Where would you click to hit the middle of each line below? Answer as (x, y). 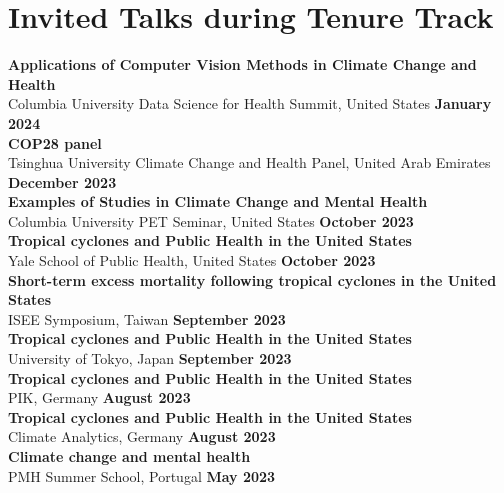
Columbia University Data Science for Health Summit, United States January (250, 103)
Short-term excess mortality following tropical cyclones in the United (252, 279)
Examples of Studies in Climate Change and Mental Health (218, 201)
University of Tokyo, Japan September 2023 (150, 358)
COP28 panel (55, 142)
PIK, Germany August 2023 (99, 397)
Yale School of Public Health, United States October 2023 (192, 260)
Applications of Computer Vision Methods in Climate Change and (242, 64)
